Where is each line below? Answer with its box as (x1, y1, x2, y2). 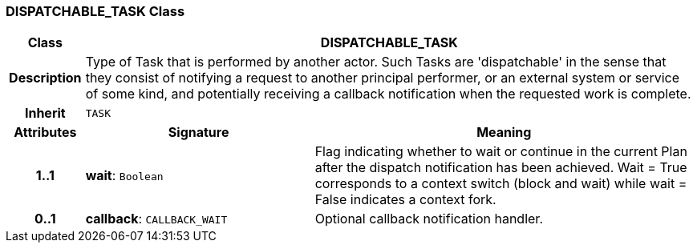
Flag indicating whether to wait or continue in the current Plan (314, 143, 687, 160)
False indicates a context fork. (314, 191, 496, 208)
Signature (168, 124, 229, 141)
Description (9, 70, 82, 86)
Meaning (476, 124, 532, 141)
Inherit (24, 105, 66, 122)
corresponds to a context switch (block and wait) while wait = (314, 175, 687, 192)
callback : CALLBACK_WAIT (85, 211, 228, 227)
